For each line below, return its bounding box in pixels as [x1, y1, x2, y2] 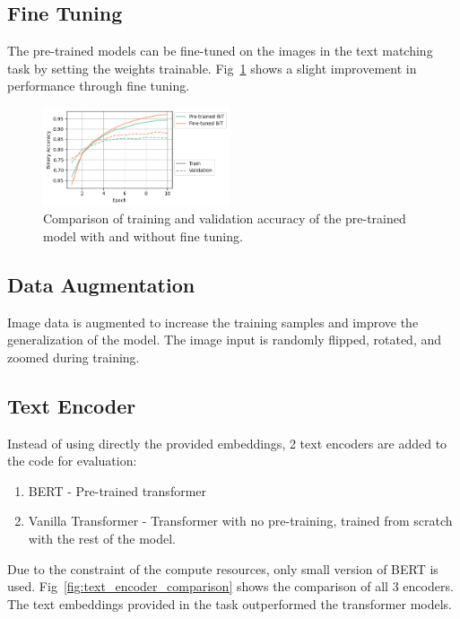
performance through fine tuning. [7, 76, 190, 95]
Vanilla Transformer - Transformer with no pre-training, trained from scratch [28, 511, 453, 530]
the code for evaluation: [7, 451, 137, 470]
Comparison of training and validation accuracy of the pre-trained [43, 209, 406, 228]
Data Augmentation [7, 270, 195, 298]
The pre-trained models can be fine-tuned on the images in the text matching [7, 41, 433, 60]
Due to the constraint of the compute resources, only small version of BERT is [7, 559, 438, 578]
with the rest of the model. [28, 529, 177, 548]
